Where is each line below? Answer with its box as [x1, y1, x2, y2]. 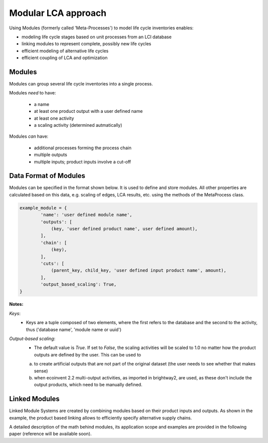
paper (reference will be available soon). [9, 431, 92, 437]
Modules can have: [9, 133, 49, 139]
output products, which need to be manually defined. [34, 382, 142, 388]
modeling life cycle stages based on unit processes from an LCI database [21, 34, 172, 40]
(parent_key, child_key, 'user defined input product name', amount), [51, 267, 227, 273]
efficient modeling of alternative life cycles [21, 48, 109, 54]
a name [34, 101, 50, 107]
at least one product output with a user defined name [34, 108, 143, 114]
